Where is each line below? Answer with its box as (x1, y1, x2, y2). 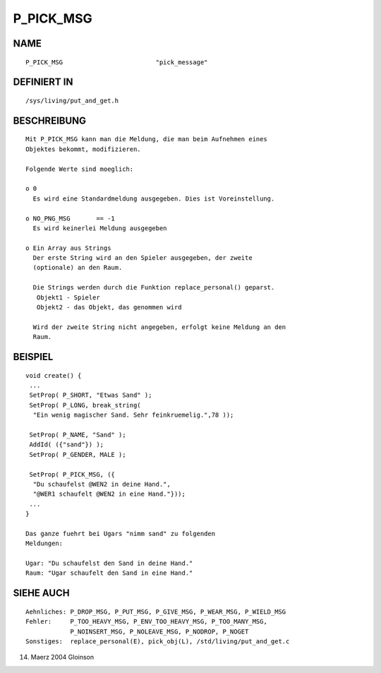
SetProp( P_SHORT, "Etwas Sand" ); (29, 391, 152, 399)
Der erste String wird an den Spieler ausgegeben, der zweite (32, 254, 253, 262)
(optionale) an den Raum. (32, 263, 123, 272)
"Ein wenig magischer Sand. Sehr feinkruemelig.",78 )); (32, 411, 234, 419)
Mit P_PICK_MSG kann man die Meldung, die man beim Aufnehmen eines (25, 135, 267, 143)
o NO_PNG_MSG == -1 (25, 214, 116, 222)
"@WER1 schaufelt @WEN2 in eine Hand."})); (32, 490, 186, 498)
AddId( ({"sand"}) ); (29, 441, 104, 448)
